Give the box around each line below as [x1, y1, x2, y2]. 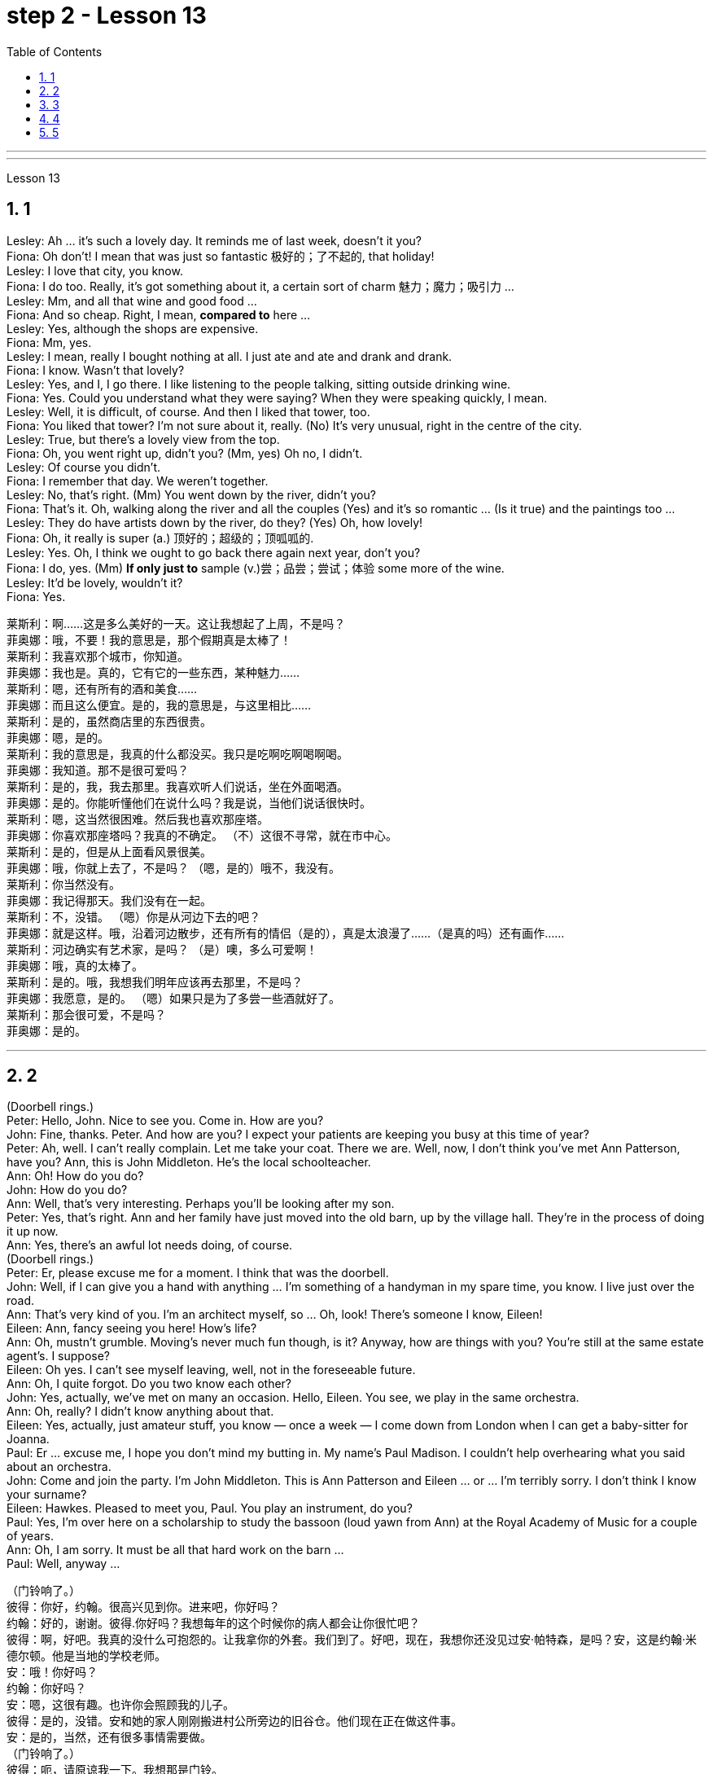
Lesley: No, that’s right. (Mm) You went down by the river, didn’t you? [7, 487, 376, 502]
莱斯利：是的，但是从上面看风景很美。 [7, 844, 212, 858]
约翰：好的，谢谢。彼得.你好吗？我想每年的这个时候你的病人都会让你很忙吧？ [7, 1616, 421, 1631]
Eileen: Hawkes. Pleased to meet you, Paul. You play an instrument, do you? [7, 1501, 413, 1516]
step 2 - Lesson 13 [7, 2, 207, 29]
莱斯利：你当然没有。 [7, 876, 120, 891]
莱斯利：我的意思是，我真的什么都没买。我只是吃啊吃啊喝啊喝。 [7, 746, 348, 761]
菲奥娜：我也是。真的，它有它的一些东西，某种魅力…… [7, 665, 300, 679]
